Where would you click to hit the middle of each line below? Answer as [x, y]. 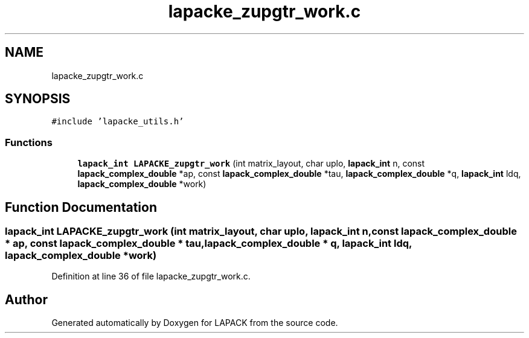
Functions [29, 142]
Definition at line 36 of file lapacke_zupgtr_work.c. [151, 276]
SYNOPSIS [38, 99]
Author [26, 299]
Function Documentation [81, 207]
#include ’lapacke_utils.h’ [118, 122]
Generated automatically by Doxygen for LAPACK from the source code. [195, 323]
